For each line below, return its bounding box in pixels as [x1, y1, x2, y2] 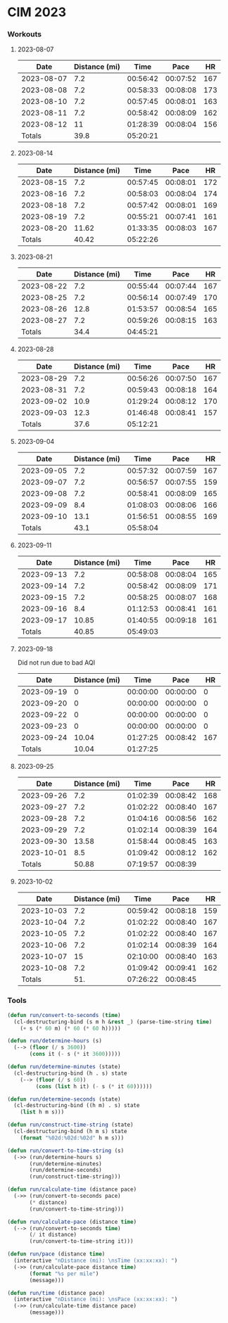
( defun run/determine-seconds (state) [7, 1095, 121, 1103]
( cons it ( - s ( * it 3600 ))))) [29, 1051, 121, 1058]
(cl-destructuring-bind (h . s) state [13, 1070, 128, 1077]
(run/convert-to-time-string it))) [29, 1238, 134, 1245]
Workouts [7, 30, 42, 39]
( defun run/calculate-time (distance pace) [7, 1186, 137, 1193]
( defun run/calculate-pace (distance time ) [7, 1218, 137, 1225]
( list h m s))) [20, 1108, 65, 1116]
